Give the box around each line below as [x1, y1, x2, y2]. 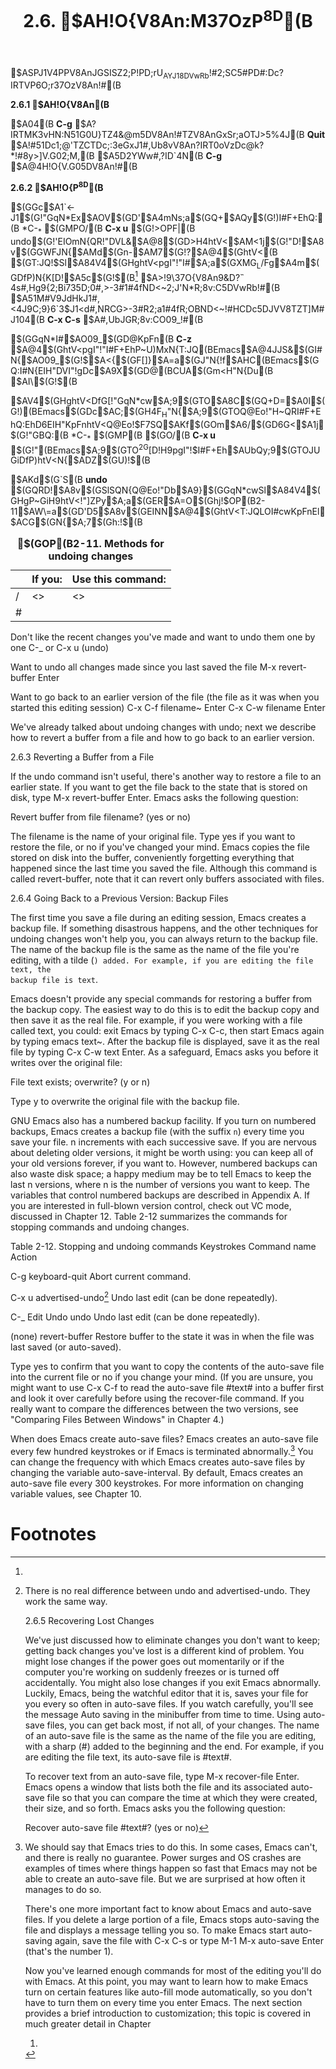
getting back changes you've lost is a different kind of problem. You [24, 1644, 305, 1656]
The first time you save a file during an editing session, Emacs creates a [10, 912, 307, 924]
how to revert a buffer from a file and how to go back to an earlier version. [10, 732, 315, 744]
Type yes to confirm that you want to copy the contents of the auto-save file [10, 1361, 325, 1373]
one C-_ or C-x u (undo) [10, 642, 110, 654]
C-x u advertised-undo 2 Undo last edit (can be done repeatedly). [10, 1290, 278, 1304]
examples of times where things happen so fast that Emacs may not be [24, 1862, 318, 1874]
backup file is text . [10, 974, 99, 986]
